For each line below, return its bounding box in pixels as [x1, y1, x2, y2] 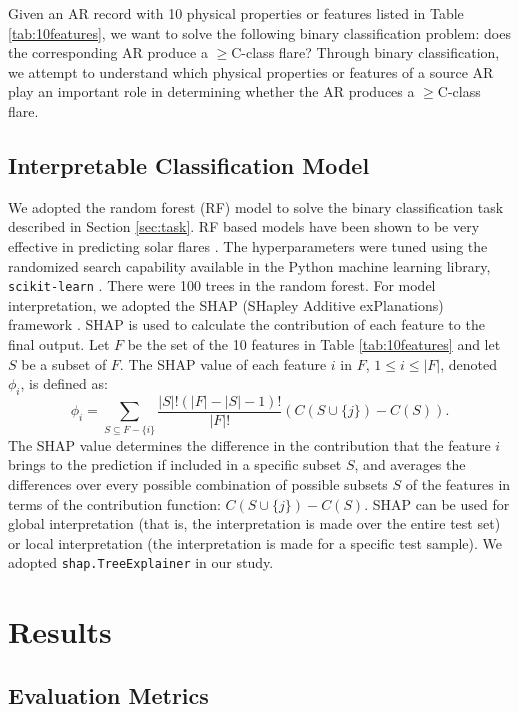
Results [8, 611, 112, 652]
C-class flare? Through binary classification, [231, 42, 500, 63]
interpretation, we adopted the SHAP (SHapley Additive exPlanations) [8, 294, 444, 315]
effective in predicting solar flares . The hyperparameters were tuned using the [8, 235, 488, 256]
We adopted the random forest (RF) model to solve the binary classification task [8, 196, 504, 217]
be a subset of [21, 353, 107, 374]
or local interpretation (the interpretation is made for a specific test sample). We [8, 532, 503, 553]
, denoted [440, 353, 498, 374]
